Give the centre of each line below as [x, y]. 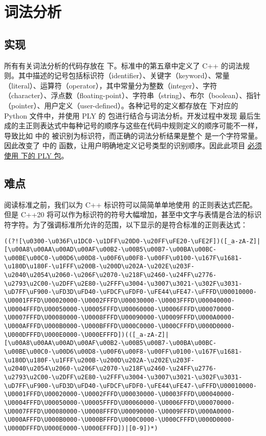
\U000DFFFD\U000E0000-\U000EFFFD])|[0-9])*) [81, 428]
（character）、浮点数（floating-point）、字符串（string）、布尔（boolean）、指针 [132, 95]
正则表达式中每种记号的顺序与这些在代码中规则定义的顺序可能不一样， [143, 125]
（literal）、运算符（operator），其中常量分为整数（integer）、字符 [111, 85]
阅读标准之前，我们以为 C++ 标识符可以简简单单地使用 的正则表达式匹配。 [130, 204]
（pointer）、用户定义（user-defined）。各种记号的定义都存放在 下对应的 [121, 105]
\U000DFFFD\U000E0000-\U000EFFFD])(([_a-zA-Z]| [87, 335]
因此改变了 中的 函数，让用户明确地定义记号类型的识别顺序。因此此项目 [125, 145]
